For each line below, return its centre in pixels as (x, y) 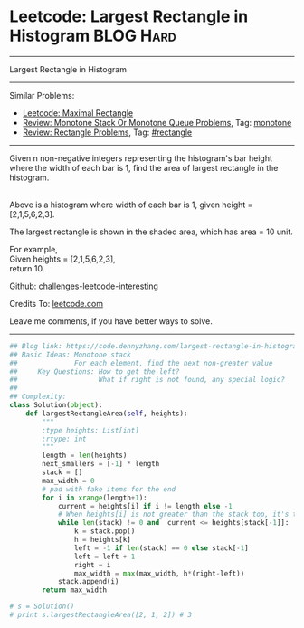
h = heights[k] (102, 540)
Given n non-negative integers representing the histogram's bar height (141, 158)
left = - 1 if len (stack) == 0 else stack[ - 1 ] (161, 548)
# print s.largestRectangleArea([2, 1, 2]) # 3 (101, 615)
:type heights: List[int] (91, 430)
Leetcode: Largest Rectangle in (129, 17)
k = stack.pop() (104, 531)
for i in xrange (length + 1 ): (95, 498)
